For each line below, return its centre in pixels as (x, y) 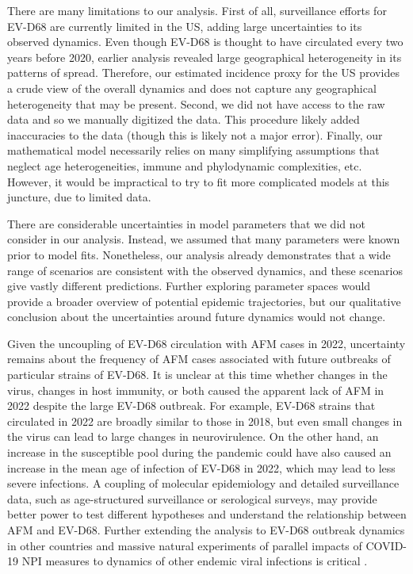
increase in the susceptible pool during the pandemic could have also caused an (199, 452)
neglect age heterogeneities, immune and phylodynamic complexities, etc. (185, 165)
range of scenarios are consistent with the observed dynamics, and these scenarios (205, 270)
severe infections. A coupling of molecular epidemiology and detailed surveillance (203, 483)
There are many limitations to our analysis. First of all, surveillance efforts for (197, 10)
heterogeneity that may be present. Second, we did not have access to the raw (196, 103)
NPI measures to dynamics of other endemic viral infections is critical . (195, 561)
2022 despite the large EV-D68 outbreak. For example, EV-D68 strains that (191, 406)
